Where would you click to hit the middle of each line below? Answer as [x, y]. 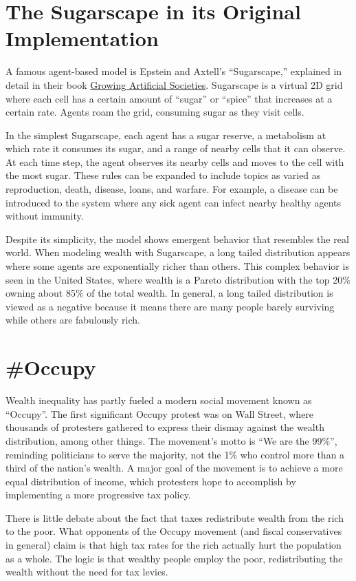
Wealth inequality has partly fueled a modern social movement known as [159, 400]
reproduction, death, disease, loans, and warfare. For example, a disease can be [172, 189]
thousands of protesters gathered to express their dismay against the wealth [165, 427]
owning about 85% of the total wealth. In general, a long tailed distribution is [169, 293]
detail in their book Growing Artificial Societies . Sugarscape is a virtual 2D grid [174, 84]
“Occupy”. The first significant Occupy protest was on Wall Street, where [160, 413]
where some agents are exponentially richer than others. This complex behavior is [177, 266]
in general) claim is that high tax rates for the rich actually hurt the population [174, 545]
